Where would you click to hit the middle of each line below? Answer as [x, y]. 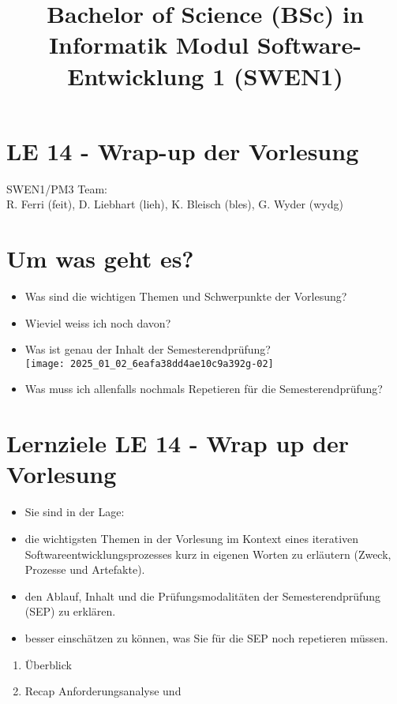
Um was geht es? [100, 258]
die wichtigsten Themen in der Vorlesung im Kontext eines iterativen [192, 538]
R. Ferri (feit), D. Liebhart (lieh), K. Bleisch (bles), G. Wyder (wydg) [175, 204]
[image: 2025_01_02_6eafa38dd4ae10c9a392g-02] [149, 363]
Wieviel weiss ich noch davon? [98, 322]
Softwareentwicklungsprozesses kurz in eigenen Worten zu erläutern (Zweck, [208, 554]
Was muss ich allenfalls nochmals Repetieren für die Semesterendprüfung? [204, 389]
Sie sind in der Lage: [75, 512]
